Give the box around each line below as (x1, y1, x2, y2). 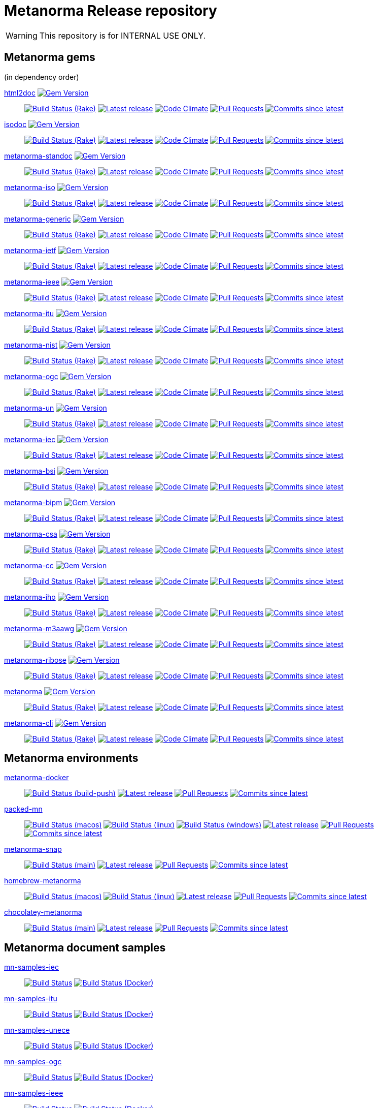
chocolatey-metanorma (4, 908, 82, 917)
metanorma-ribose (4, 655, 66, 664)
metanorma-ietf (4, 245, 56, 255)
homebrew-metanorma (4, 876, 81, 885)
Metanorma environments (4, 752, 139, 765)
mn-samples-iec (4, 963, 59, 972)
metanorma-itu (4, 309, 54, 318)
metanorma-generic (4, 214, 71, 223)
